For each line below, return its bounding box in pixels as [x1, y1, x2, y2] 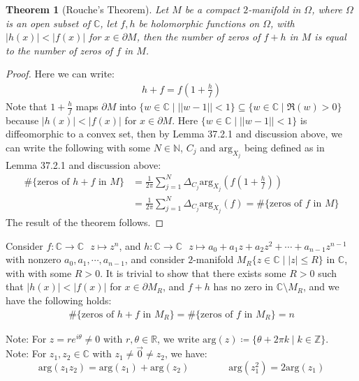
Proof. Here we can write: [6, 66, 115, 81]
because [6, 112, 39, 127]
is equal [314, 29, 346, 44]
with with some [6, 265, 72, 280]
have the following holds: [6, 292, 112, 307]
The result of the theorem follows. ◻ [6, 214, 164, 229]
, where [312, 2, 342, 16]
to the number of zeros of [6, 43, 113, 57]
